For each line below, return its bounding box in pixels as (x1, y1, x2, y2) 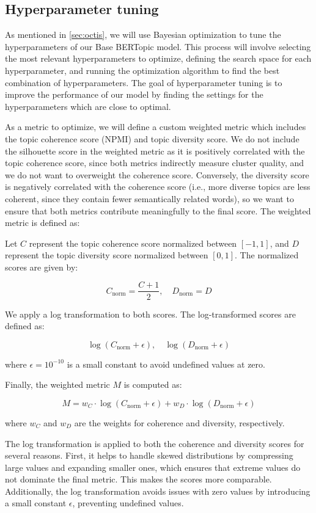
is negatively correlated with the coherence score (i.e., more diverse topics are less (5, 180, 310, 193)
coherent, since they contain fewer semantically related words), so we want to (5, 192, 294, 205)
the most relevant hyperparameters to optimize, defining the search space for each (5, 52, 312, 65)
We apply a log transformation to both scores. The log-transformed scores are (5, 307, 296, 320)
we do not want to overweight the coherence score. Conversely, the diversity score (5, 168, 309, 181)
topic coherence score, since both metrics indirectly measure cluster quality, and (5, 156, 304, 169)
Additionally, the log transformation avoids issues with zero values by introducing (5, 484, 310, 497)
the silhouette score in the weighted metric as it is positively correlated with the (5, 144, 305, 157)
